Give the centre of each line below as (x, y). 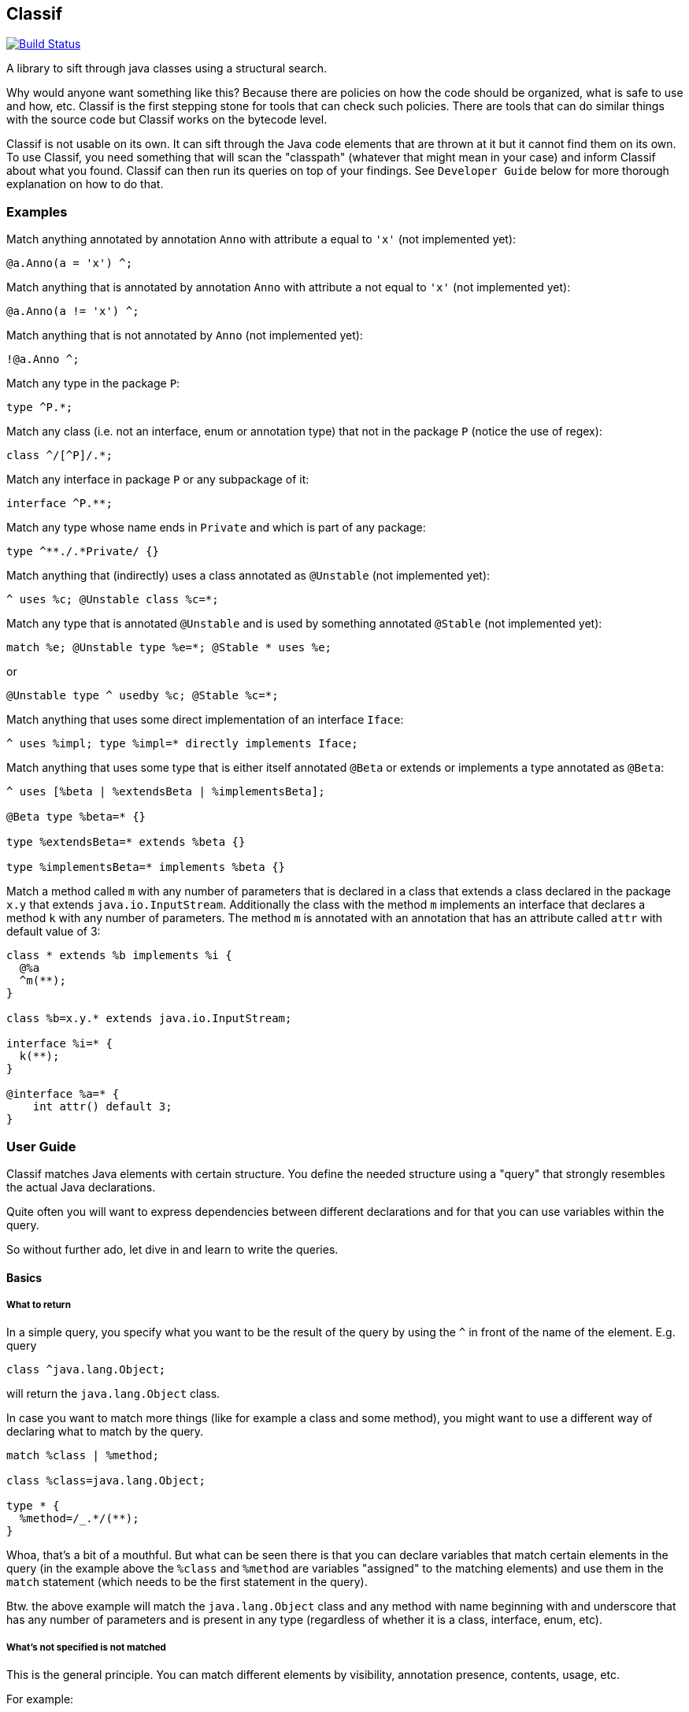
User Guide (41, 1146)
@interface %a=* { (63, 1094)
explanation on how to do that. (85, 184)
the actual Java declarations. (81, 1187)
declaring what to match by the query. (105, 1432)
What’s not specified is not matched (86, 1647)
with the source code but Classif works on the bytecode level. (167, 120)
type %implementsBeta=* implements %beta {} (146, 867)
